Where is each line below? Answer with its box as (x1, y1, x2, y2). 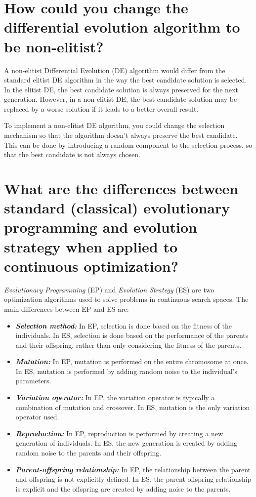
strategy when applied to (4, 236, 178, 256)
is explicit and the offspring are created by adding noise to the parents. (15, 483, 231, 494)
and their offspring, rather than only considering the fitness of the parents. (15, 339, 242, 350)
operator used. (15, 412, 59, 422)
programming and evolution (4, 217, 197, 237)
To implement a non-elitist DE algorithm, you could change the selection (4, 120, 225, 130)
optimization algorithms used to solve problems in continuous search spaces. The (4, 294, 249, 304)
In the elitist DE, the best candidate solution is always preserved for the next (4, 84, 238, 94)
